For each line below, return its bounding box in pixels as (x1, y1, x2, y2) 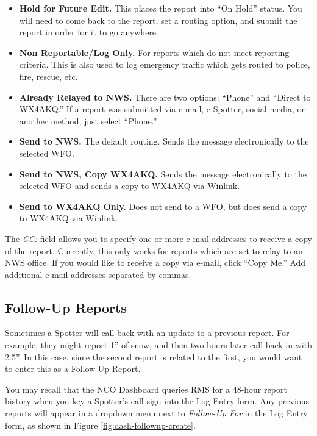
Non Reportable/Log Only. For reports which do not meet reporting (19, 46, 290, 59)
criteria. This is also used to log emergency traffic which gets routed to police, (19, 58, 310, 71)
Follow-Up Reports (5, 298, 127, 316)
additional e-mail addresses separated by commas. (5, 268, 191, 281)
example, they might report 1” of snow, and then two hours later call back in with (5, 338, 312, 351)
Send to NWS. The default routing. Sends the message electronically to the (19, 135, 309, 148)
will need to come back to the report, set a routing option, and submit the (19, 13, 297, 26)
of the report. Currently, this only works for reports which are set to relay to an (5, 244, 303, 257)
